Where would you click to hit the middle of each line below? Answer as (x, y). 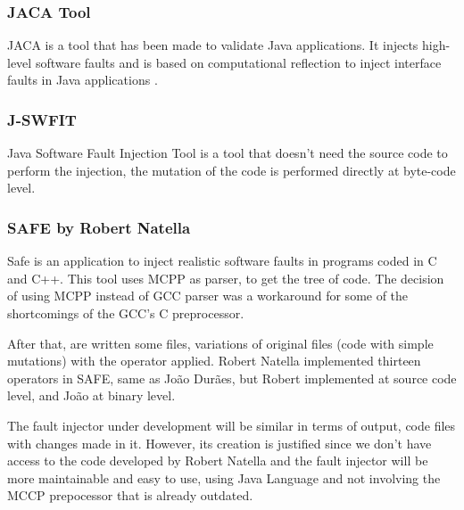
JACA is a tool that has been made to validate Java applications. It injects (213, 45)
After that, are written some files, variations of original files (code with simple (220, 343)
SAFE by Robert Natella (99, 227)
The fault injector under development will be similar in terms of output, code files (232, 425)
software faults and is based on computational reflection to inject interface (238, 62)
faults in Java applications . (83, 80)
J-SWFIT (42, 119)
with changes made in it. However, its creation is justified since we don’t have (220, 443)
